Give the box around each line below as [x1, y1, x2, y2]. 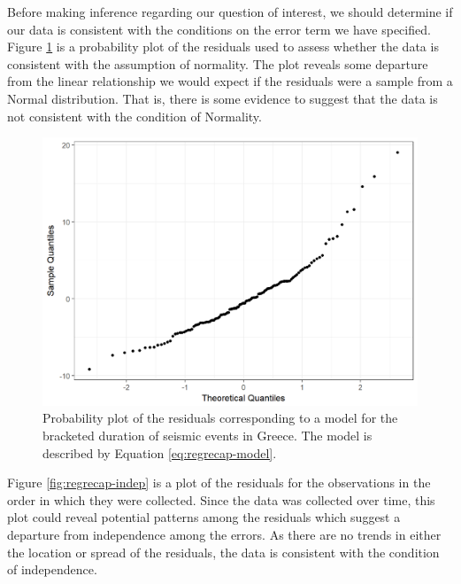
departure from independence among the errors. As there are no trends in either [7, 525, 442, 543]
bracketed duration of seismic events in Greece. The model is [42, 426, 373, 445]
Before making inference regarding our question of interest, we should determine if [7, 3, 453, 20]
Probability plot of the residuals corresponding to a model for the [42, 409, 398, 427]
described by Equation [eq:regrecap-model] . [42, 443, 277, 462]
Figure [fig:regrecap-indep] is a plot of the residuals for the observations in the [7, 473, 431, 492]
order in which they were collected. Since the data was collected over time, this [7, 490, 435, 509]
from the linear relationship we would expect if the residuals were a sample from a [7, 72, 453, 90]
